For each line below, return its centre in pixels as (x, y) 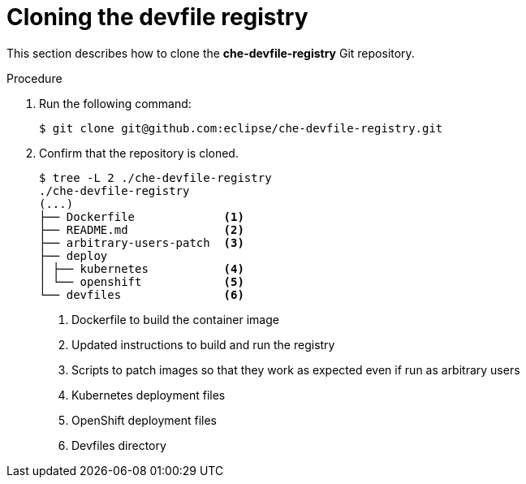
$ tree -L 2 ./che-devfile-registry (155, 177)
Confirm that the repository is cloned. (139, 153)
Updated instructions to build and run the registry (203, 344)
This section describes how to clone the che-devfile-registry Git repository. (211, 53)
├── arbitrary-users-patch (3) (142, 242)
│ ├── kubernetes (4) (142, 268)
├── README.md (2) (142, 229)
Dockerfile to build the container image (175, 319)
